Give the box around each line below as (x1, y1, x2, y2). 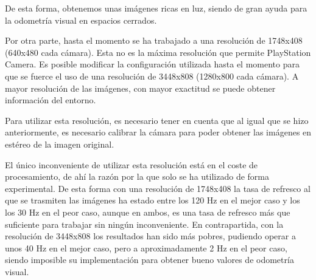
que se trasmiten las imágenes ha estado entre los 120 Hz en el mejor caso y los (5, 194, 300, 207)
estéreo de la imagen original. (5, 137, 114, 150)
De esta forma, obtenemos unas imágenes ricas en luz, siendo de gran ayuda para (5, 2, 307, 14)
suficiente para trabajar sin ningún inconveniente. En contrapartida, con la (5, 217, 284, 230)
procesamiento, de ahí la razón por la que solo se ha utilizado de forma (5, 170, 269, 183)
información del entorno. (5, 94, 96, 106)
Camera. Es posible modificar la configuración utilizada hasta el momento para (5, 58, 300, 70)
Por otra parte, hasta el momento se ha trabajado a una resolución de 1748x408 (5, 34, 303, 47)
